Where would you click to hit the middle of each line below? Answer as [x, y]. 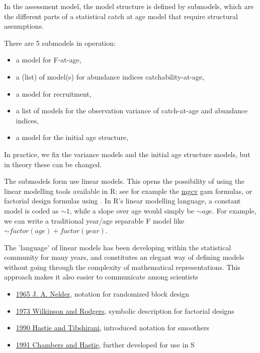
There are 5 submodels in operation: [60, 43]
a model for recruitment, [54, 93]
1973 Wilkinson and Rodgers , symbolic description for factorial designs [125, 310]
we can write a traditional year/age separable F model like [94, 220]
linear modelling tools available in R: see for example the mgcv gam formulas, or [128, 191]
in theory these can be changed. [53, 164]
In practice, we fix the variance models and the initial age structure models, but [127, 154]
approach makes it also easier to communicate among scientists [101, 277]
